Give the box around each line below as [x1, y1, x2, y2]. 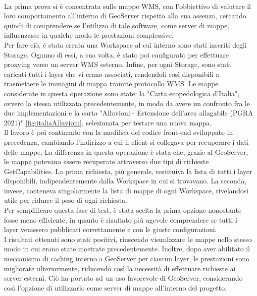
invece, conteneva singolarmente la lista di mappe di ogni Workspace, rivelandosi [4, 185, 249, 195]
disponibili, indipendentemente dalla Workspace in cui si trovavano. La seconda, [4, 176, 247, 186]
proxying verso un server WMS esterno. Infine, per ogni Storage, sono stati [4, 59, 231, 69]
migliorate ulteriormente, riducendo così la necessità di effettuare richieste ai [4, 263, 236, 273]
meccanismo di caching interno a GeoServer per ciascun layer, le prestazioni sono [4, 253, 250, 264]
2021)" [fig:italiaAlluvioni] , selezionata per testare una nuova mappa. [4, 117, 212, 127]
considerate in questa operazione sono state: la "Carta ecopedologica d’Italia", [4, 88, 240, 98]
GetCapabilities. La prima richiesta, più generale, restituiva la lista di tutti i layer [4, 166, 253, 176]
